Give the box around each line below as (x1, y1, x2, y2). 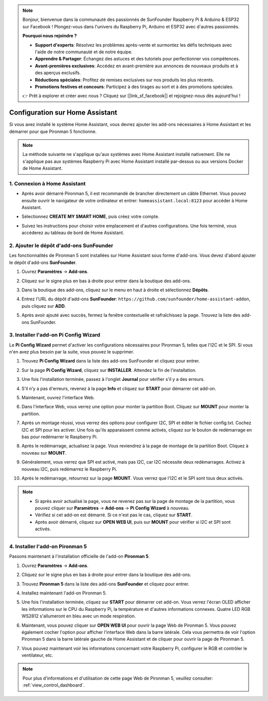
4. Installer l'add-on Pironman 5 (9, 543, 87, 550)
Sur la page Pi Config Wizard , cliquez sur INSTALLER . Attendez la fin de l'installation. (21, 367, 197, 373)
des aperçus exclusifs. (35, 70, 81, 76)
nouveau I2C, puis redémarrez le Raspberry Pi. (21, 466, 118, 472)
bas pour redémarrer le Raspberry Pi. (21, 434, 98, 440)
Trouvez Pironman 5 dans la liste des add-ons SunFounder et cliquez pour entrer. (21, 581, 190, 587)
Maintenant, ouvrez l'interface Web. (21, 395, 95, 400)
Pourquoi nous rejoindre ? (22, 33, 77, 39)
